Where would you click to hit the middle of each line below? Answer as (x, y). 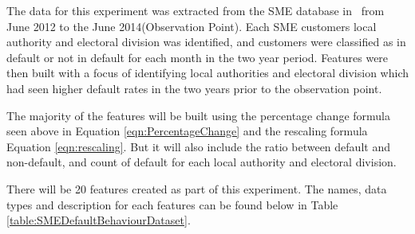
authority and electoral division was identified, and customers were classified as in (206, 42)
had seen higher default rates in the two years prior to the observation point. (194, 88)
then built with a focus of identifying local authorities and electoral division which (207, 73)
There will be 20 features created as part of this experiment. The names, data (197, 188)
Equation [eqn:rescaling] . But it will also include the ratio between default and (198, 146)
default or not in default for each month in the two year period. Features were (198, 57)
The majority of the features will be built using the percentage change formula (198, 115)
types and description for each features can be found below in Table (172, 204)
